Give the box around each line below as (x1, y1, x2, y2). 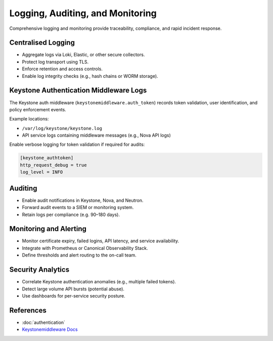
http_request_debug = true (20, 162, 87, 168)
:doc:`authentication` (22, 319, 66, 325)
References (9, 306, 47, 315)
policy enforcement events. (9, 106, 67, 112)
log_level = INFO (20, 169, 63, 175)
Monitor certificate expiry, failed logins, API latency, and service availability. (22, 238, 179, 244)
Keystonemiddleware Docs (22, 326, 78, 332)
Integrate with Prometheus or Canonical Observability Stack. (22, 245, 148, 251)
